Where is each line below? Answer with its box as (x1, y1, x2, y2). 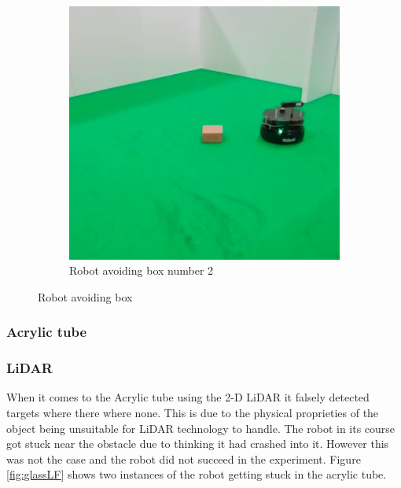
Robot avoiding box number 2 (69, 262, 214, 279)
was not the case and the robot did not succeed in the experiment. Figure (6, 450, 361, 467)
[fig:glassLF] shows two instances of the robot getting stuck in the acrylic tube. (6, 466, 387, 482)
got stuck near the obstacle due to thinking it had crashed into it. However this (6, 435, 389, 452)
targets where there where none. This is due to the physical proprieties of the (6, 404, 379, 420)
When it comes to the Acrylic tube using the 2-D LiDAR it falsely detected (6, 389, 370, 405)
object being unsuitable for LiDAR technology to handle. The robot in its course (6, 420, 395, 436)
